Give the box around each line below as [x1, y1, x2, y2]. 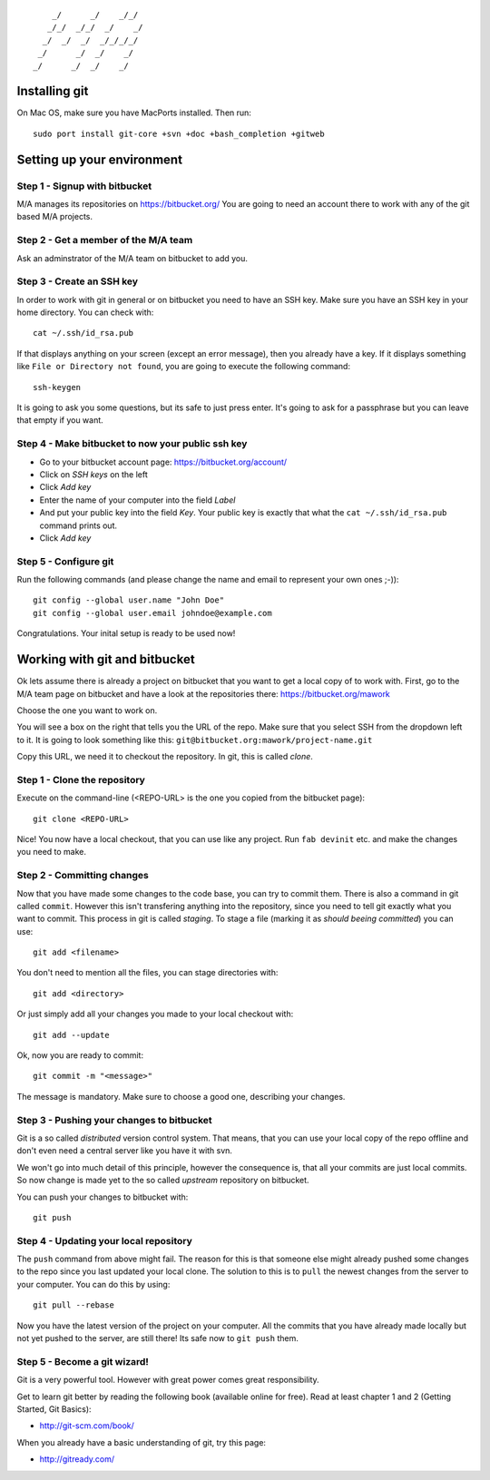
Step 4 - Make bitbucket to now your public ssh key [16, 437, 248, 450]
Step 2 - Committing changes [16, 869, 149, 882]
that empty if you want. [16, 415, 103, 426]
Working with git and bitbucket [16, 652, 195, 667]
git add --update [33, 1030, 110, 1040]
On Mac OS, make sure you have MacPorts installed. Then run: [16, 107, 251, 118]
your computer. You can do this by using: [16, 1279, 171, 1289]
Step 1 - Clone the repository [16, 773, 145, 786]
